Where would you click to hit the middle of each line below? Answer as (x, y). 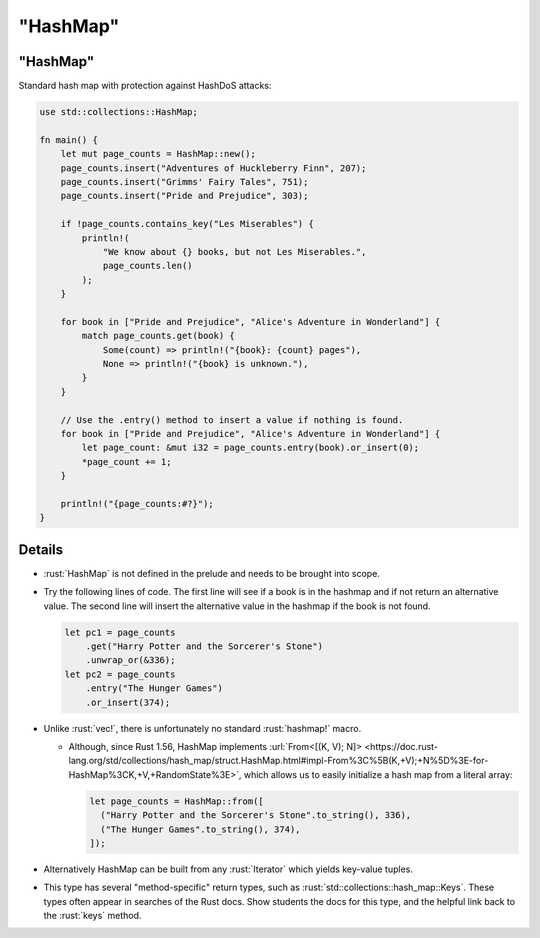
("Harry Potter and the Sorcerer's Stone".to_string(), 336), (256, 815)
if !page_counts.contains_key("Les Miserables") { (187, 224)
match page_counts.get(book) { (158, 336)
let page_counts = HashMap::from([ (176, 801)
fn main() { (69, 139)
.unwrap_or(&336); (130, 660)
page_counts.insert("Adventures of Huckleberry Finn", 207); (213, 168)
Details (41, 549)
